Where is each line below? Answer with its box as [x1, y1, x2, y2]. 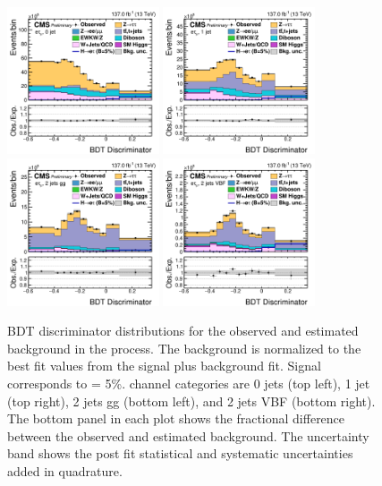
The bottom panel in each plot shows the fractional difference [7, 409, 345, 428]
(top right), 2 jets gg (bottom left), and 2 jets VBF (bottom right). [7, 391, 376, 410]
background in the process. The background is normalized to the [7, 338, 361, 357]
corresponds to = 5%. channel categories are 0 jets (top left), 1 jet [7, 373, 370, 392]
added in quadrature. [7, 461, 123, 480]
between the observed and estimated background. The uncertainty [7, 426, 369, 445]
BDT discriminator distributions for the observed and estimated [7, 321, 359, 340]
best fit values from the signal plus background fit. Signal [7, 356, 321, 375]
